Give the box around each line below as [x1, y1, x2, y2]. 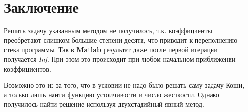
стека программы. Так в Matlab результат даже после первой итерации [4, 44, 218, 55]
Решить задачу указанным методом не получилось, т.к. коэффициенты [4, 25, 212, 36]
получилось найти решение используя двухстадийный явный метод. [4, 99, 204, 109]
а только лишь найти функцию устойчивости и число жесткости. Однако [4, 89, 219, 99]
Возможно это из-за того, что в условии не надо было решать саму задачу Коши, [4, 80, 245, 90]
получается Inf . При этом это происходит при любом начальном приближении [4, 54, 236, 64]
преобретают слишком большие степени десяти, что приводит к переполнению [4, 35, 238, 45]
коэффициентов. [4, 63, 51, 74]
